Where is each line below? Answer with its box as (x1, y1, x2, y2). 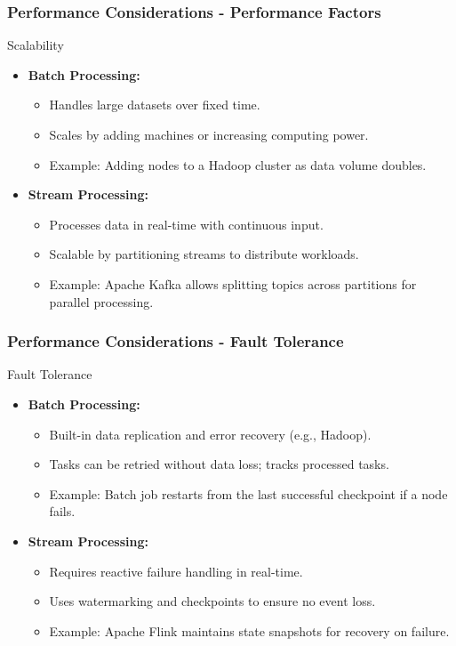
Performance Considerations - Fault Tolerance (7, 330, 344, 352)
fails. (49, 502, 76, 521)
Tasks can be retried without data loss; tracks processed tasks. (49, 455, 389, 473)
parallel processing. (49, 292, 154, 311)
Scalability (7, 36, 64, 54)
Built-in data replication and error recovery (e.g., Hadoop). (49, 424, 372, 443)
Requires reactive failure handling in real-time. (49, 561, 303, 580)
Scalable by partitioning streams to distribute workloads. (49, 245, 359, 263)
